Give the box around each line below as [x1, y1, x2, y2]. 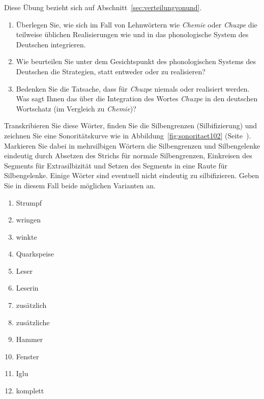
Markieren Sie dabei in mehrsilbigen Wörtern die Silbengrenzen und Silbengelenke [4, 140, 260, 151]
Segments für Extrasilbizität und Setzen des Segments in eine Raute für [4, 160, 228, 170]
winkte [16, 231, 37, 242]
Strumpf [16, 197, 42, 208]
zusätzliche [16, 317, 50, 327]
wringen [16, 214, 41, 225]
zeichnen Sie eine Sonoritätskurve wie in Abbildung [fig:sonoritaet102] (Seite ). [4, 130, 251, 140]
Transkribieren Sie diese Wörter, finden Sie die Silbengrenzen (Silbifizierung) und [4, 120, 257, 131]
